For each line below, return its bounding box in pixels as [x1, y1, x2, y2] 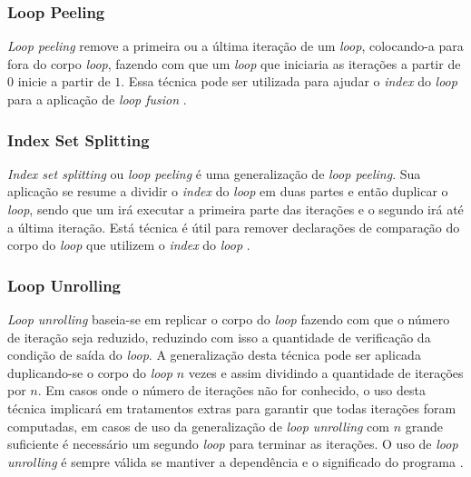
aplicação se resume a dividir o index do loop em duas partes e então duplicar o [7, 182, 448, 201]
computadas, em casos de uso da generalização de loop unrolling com [7, 416, 389, 435]
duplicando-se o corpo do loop [7, 363, 172, 382]
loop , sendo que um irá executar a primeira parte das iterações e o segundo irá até [7, 200, 464, 218]
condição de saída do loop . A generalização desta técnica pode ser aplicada [7, 345, 421, 364]
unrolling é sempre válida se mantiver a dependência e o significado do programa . [7, 452, 464, 471]
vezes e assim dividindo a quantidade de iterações [188, 363, 464, 382]
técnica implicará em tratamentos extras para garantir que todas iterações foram [7, 398, 456, 417]
